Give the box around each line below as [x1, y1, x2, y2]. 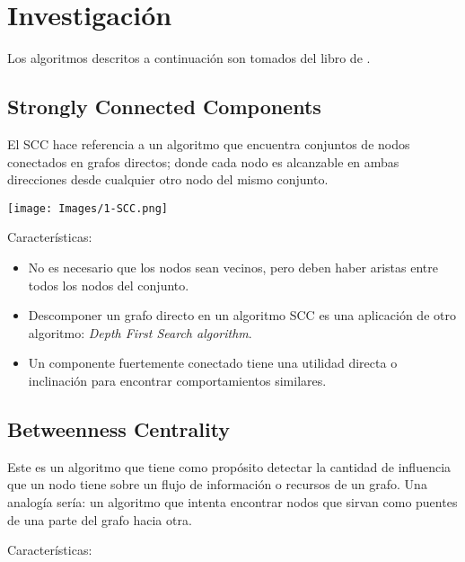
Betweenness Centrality [7, 415, 231, 442]
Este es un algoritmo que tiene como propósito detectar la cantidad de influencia [7, 457, 452, 476]
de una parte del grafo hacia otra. [7, 510, 192, 529]
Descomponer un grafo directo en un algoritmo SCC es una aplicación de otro [28, 306, 456, 325]
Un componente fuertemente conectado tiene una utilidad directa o [28, 353, 398, 372]
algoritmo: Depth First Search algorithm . [28, 323, 252, 342]
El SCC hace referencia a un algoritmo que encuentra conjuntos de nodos [7, 134, 410, 153]
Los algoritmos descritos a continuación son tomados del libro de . [7, 49, 371, 67]
